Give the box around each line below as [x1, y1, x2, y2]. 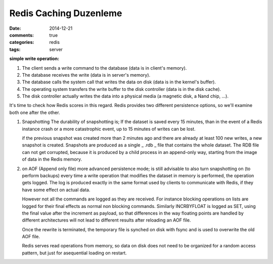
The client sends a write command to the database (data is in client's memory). [22, 65, 187, 71]
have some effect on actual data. [22, 187, 90, 193]
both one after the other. [9, 109, 60, 116]
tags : [9, 46, 21, 52]
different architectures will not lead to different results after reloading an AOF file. [22, 217, 191, 223]
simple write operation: [9, 56, 60, 62]
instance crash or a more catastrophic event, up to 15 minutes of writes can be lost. [22, 126, 196, 132]
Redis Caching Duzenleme [9, 8, 122, 19]
